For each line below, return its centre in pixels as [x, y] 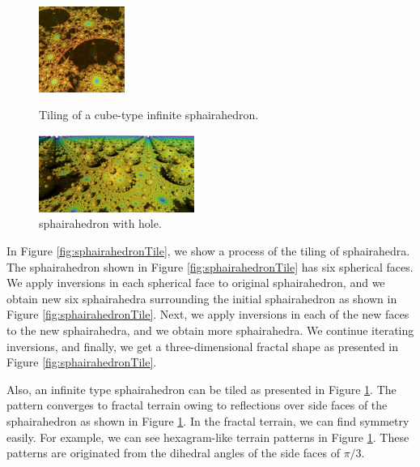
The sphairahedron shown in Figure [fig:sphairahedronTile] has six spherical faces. [210, 266]
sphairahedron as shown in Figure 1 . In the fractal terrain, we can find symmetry [208, 420]
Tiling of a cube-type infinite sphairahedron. [149, 115]
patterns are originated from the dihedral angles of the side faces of [173, 453]
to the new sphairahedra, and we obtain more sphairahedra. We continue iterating [210, 330]
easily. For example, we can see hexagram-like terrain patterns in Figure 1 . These [208, 437]
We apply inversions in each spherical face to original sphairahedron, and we [196, 283]
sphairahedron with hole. [100, 223]
